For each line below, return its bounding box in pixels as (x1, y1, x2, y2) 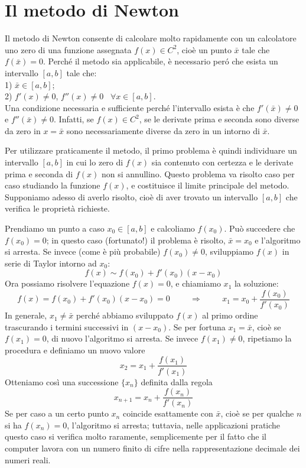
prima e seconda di (5, 167, 73, 180)
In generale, (5, 309, 47, 321)
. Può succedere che (224, 222, 295, 235)
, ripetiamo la (242, 332, 292, 344)
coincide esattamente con (122, 407, 213, 420)
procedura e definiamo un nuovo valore (5, 343, 145, 356)
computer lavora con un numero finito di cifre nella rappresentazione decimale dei (5, 441, 300, 454)
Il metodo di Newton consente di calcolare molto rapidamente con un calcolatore (5, 32, 297, 44)
